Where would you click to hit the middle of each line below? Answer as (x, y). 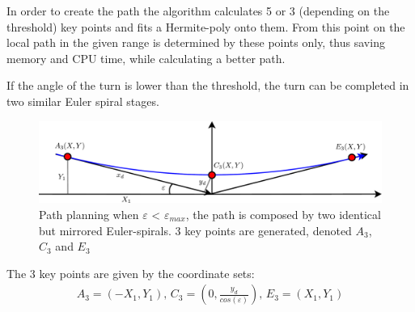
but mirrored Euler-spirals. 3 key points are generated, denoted (195, 230)
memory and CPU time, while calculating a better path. (146, 58)
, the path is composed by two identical (283, 215)
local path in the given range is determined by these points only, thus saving (196, 42)
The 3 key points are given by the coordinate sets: (131, 273)
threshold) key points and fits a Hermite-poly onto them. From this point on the (206, 26)
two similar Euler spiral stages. (83, 101)
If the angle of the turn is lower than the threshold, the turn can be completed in (208, 85)
